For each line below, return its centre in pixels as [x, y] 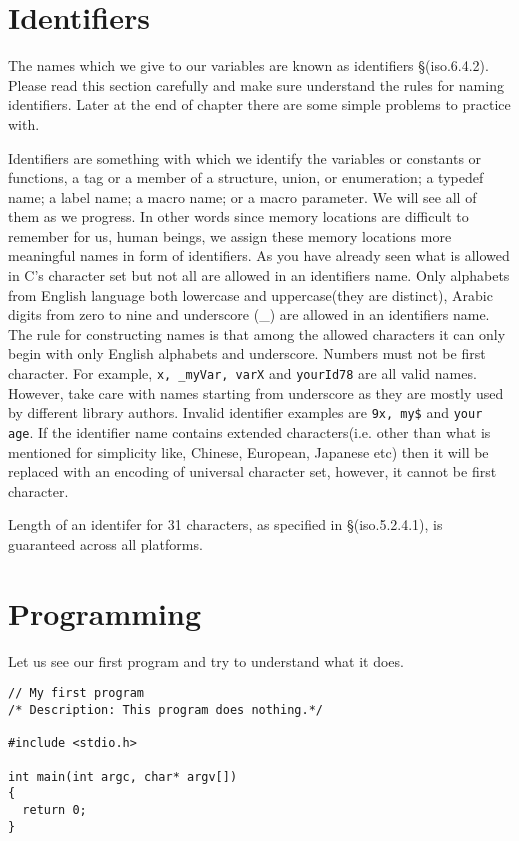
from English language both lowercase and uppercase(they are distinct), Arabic [250, 294]
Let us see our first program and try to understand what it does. [206, 660]
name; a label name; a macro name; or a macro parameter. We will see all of [242, 196]
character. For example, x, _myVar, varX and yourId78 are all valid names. [242, 373]
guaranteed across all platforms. [105, 543]
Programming [104, 612]
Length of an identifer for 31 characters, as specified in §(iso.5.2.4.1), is [225, 524]
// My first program [76, 693]
